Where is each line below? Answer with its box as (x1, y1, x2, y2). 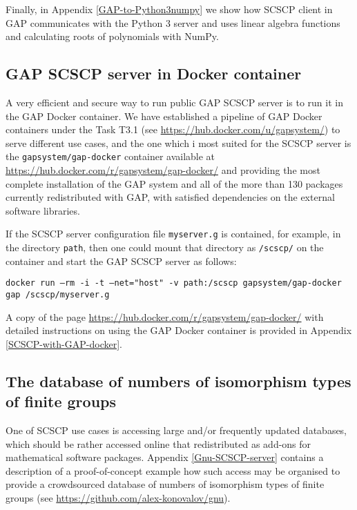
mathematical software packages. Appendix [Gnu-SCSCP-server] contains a (6, 450, 324, 464)
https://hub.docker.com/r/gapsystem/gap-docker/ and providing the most (6, 163, 320, 177)
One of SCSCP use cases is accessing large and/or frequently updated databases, (6, 422, 347, 437)
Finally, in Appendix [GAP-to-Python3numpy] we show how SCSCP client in (6, 2, 333, 16)
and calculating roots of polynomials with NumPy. (6, 29, 219, 43)
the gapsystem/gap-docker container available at (6, 149, 215, 164)
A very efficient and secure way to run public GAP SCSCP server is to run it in (6, 95, 343, 109)
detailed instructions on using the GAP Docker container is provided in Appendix (6, 323, 352, 337)
